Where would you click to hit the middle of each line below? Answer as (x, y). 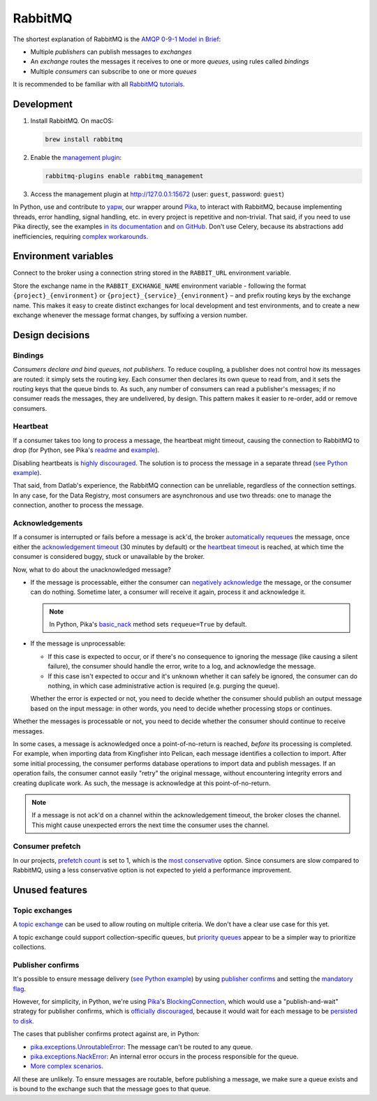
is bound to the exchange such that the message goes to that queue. (112, 1089)
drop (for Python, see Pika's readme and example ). (86, 450)
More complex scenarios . (67, 1066)
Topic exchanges (43, 910)
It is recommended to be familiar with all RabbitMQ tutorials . (99, 85)
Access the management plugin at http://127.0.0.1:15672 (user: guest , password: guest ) (157, 194)
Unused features (50, 890)
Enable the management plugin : (76, 157)
